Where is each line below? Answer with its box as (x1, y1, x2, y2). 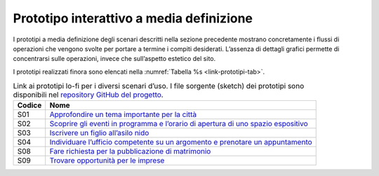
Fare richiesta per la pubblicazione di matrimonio (49, 147, 211, 156)
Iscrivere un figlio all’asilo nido (49, 128, 149, 138)
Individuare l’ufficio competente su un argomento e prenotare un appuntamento (49, 137, 312, 147)
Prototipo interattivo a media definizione (13, 11, 253, 26)
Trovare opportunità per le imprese (49, 156, 165, 165)
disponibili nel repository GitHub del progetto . (13, 90, 164, 100)
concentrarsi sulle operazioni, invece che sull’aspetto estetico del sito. (13, 55, 216, 63)
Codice (17, 100, 42, 110)
